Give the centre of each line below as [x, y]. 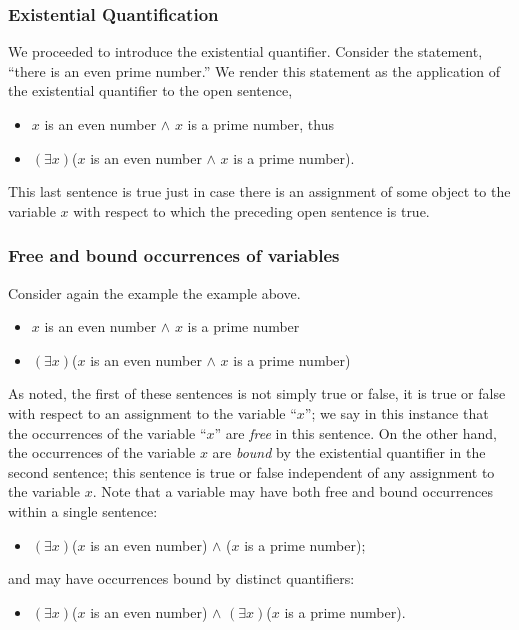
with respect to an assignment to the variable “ [152, 412]
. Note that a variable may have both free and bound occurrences [293, 491]
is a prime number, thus [261, 124]
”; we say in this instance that [396, 412]
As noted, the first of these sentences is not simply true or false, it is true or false [257, 393]
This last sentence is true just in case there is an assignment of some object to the [259, 191]
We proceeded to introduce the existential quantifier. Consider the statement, [245, 51]
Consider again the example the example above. [154, 292]
